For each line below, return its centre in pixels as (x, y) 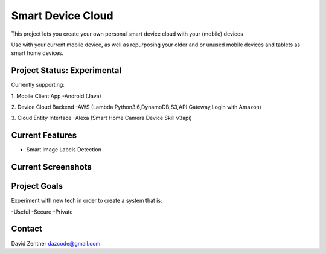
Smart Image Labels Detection (64, 150)
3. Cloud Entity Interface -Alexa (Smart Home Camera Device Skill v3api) (102, 118)
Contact (27, 229)
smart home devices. (37, 53)
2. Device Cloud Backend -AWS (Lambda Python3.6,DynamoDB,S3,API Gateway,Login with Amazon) (136, 107)
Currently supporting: (38, 85)
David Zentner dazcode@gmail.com (56, 243)
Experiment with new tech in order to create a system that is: (87, 201)
